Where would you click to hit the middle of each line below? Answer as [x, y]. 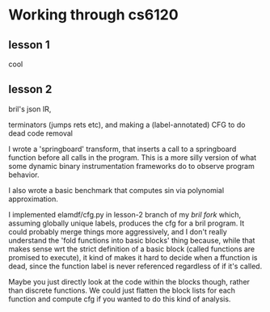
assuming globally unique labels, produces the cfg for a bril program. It [127, 223]
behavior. [24, 175]
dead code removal [40, 133]
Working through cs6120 [94, 15]
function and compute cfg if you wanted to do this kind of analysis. [120, 299]
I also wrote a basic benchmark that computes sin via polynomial [116, 190]
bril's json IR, [30, 109]
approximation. [33, 199]
